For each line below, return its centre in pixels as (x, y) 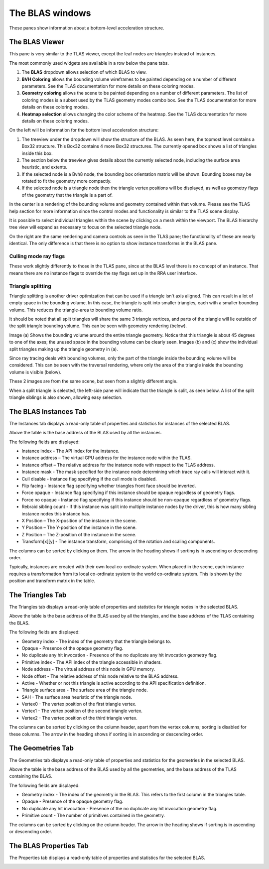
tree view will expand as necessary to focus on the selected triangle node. (85, 227)
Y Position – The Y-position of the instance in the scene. (79, 527)
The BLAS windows (50, 13)
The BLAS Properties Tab (49, 846)
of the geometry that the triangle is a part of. (67, 195)
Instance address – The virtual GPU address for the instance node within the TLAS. (107, 458)
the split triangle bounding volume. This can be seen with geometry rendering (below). (98, 326)
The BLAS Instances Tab (48, 412)
